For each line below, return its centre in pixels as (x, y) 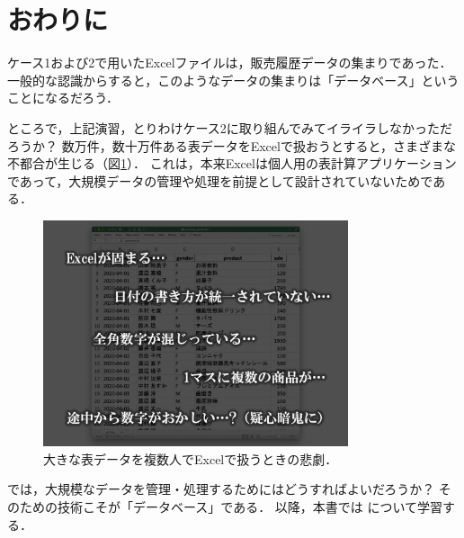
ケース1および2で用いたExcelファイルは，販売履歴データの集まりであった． (230, 63)
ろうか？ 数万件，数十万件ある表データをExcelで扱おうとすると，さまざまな (232, 145)
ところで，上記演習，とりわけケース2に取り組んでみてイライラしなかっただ (230, 127)
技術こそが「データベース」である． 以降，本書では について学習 (250, 507)
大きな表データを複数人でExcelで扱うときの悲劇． (191, 458)
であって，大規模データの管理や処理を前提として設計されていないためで (220, 180)
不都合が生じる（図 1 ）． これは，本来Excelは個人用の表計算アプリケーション (232, 163)
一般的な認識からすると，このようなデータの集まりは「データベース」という (233, 80)
